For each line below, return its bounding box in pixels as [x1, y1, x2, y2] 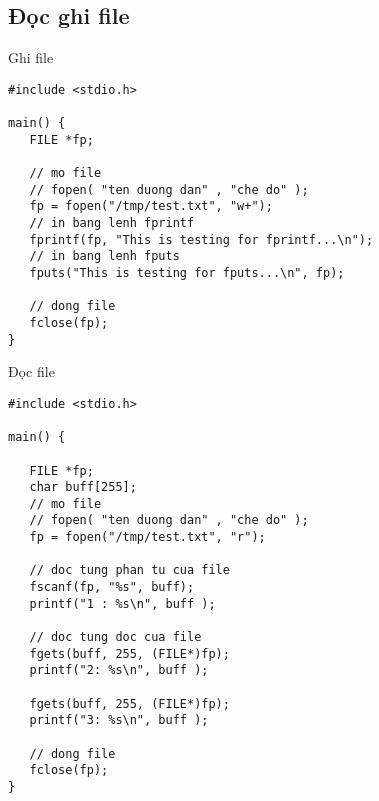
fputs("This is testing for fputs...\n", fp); [29, 266, 345, 281]
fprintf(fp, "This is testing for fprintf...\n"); [29, 232, 374, 247]
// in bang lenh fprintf [29, 216, 195, 231]
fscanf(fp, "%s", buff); [29, 580, 195, 595]
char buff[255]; [29, 480, 137, 495]
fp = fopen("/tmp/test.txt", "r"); [29, 530, 266, 545]
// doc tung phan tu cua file [29, 563, 230, 578]
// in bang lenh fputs [29, 249, 180, 264]
